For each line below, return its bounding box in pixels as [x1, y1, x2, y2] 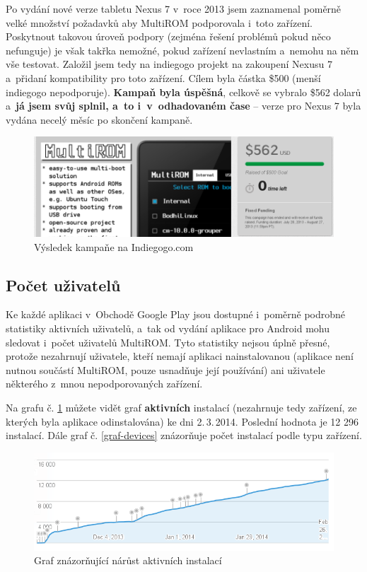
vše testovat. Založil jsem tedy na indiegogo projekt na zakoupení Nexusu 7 [6, 57, 332, 71]
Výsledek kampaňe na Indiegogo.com [34, 239, 194, 254]
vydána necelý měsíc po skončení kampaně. [6, 112, 193, 127]
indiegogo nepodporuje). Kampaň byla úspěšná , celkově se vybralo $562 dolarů [6, 84, 361, 99]
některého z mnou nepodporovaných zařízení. [6, 376, 203, 391]
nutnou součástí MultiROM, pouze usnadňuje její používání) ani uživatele [6, 362, 325, 377]
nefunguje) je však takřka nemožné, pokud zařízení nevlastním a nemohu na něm [6, 42, 359, 57]
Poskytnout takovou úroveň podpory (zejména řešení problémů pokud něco [6, 29, 331, 44]
